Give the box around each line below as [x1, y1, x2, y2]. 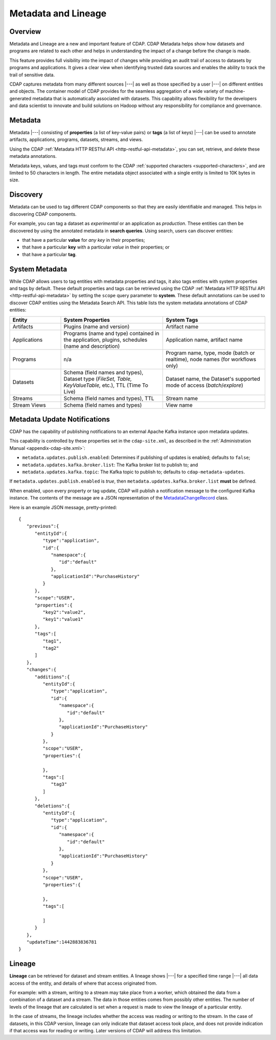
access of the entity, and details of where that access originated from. [9, 980, 157, 986]
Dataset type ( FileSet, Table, [63, 375, 132, 382]
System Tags [166, 316, 198, 323]
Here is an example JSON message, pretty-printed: [9, 504, 117, 510]
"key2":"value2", [42, 610, 86, 615]
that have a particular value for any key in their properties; [22, 237, 145, 243]
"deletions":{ [34, 803, 70, 809]
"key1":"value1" [42, 616, 84, 622]
